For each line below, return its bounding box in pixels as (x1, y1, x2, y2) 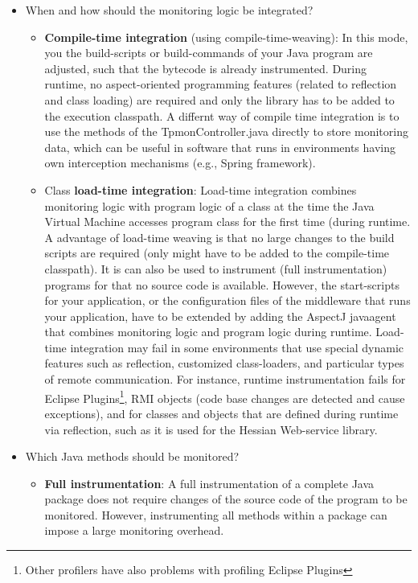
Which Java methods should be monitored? (25, 448, 240, 465)
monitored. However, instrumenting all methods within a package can (44, 506, 387, 523)
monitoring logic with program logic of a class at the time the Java (44, 197, 375, 214)
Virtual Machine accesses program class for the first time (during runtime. (44, 213, 411, 230)
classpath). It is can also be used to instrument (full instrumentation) (44, 260, 387, 277)
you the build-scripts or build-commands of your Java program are (44, 44, 373, 61)
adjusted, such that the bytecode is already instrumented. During (44, 60, 367, 76)
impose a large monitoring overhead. (44, 522, 224, 539)
